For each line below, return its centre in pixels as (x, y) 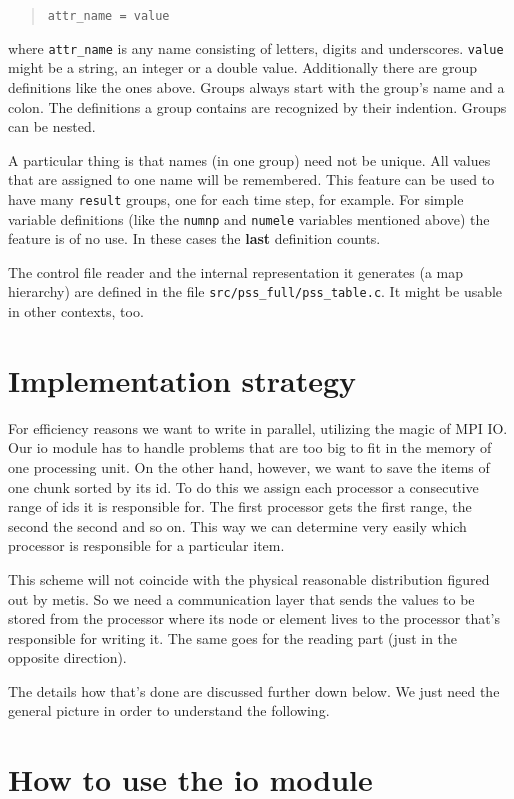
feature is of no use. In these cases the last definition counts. (194, 238)
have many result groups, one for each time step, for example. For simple (236, 198)
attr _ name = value (108, 16)
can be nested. (52, 126)
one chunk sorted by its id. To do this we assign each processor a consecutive (243, 486)
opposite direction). (67, 657)
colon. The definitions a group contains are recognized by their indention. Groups (257, 106)
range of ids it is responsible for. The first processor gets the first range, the (240, 506)
